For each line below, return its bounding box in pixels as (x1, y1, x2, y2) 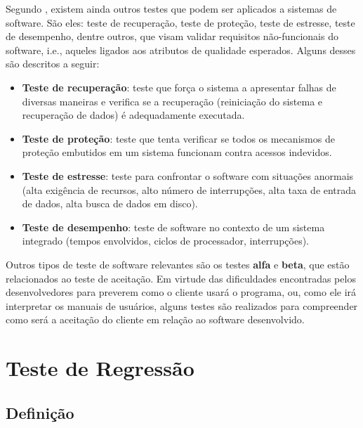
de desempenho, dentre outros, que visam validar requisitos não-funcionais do (6, 29, 338, 44)
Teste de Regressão (6, 354, 194, 382)
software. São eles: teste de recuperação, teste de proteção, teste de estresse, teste (6, 15, 355, 30)
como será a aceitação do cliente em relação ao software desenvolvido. (6, 312, 305, 327)
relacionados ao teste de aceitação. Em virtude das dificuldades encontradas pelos (6, 271, 356, 285)
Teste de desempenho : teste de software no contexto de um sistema (22, 219, 325, 234)
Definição (6, 401, 74, 423)
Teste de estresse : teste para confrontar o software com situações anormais (22, 168, 354, 183)
